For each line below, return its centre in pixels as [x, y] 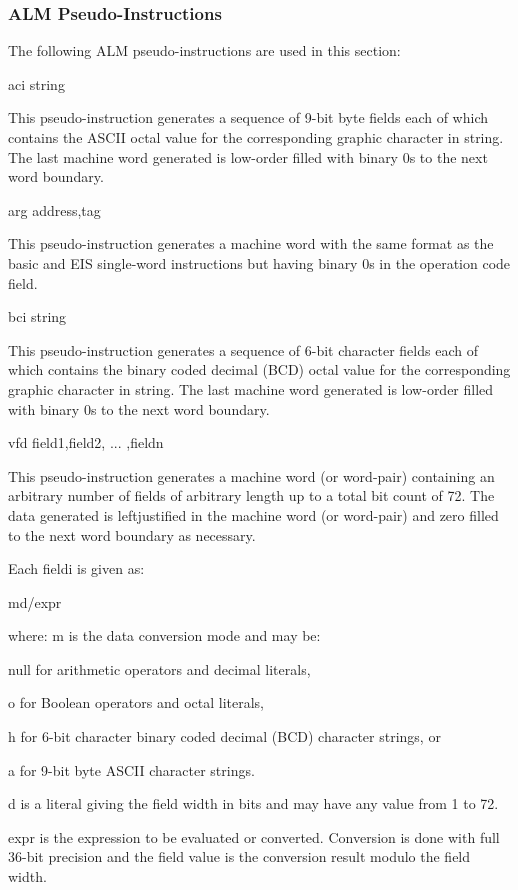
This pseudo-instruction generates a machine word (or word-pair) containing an [251, 475]
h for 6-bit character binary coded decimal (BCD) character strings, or [224, 736]
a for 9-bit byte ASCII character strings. [131, 769]
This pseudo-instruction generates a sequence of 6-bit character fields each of [243, 349]
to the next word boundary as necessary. [132, 534]
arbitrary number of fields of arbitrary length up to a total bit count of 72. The [251, 495]
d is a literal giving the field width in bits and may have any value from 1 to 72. [253, 803]
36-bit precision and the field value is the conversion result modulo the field [239, 856]
